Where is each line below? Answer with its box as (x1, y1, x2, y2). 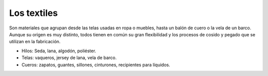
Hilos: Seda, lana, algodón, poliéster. (21, 48, 96, 54)
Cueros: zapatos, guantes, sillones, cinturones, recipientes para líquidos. (21, 62, 171, 68)
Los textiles (9, 7, 58, 18)
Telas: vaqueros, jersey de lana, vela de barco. (21, 55, 117, 61)
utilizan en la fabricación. (9, 39, 61, 45)
